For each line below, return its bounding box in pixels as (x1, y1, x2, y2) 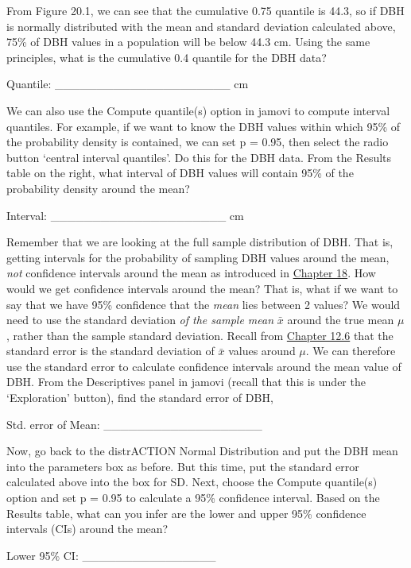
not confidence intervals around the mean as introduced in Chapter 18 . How (6, 265, 376, 281)
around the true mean (287, 311, 394, 328)
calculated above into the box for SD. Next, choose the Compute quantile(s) (6, 473, 378, 490)
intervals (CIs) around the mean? (6, 520, 169, 537)
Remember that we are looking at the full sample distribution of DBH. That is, (6, 234, 394, 250)
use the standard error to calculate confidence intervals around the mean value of (6, 357, 401, 374)
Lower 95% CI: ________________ (6, 547, 216, 563)
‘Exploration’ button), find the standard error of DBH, (6, 389, 273, 406)
